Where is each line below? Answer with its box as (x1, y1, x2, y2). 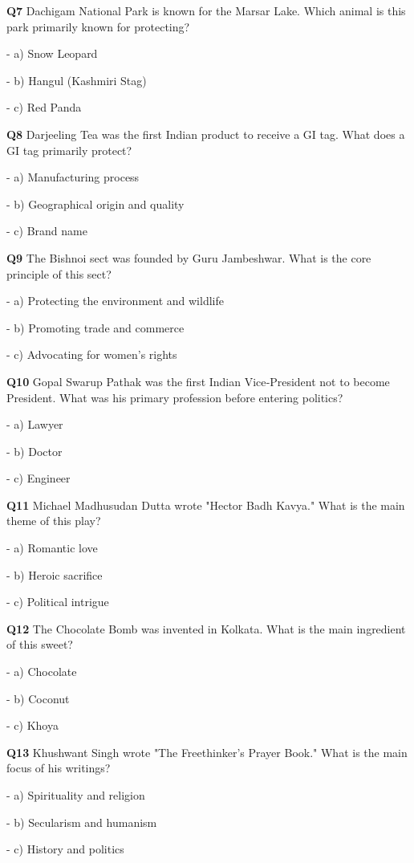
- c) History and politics (6, 841, 124, 857)
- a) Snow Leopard (6, 45, 98, 62)
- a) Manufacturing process (6, 169, 140, 185)
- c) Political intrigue (6, 593, 109, 610)
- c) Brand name (6, 222, 87, 239)
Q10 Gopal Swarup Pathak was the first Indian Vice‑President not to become (6, 372, 390, 389)
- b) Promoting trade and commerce (6, 319, 185, 336)
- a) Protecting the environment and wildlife (6, 292, 224, 309)
